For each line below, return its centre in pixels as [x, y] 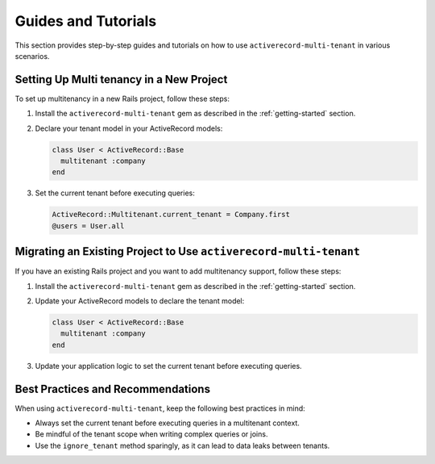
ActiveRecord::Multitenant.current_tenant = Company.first [171, 215]
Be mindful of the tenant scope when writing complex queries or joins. [151, 434]
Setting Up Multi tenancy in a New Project [121, 79]
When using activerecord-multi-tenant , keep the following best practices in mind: [160, 408]
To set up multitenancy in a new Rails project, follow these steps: [122, 98]
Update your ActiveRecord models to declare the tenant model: [140, 301]
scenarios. [32, 56]
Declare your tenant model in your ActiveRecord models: [129, 128]
